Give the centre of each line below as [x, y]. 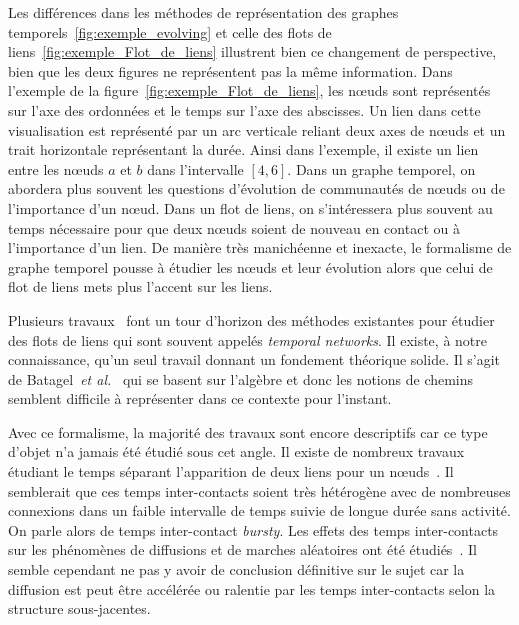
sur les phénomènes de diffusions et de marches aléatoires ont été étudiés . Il [242, 549]
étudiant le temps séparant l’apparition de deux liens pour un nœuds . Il [231, 471]
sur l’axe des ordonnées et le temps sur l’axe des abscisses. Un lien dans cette [244, 109]
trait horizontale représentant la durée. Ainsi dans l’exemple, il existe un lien [243, 149]
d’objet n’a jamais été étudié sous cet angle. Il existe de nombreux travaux [236, 451]
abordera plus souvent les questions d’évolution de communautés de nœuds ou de [256, 188]
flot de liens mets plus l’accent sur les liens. [140, 286]
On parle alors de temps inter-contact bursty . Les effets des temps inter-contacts [253, 529]
